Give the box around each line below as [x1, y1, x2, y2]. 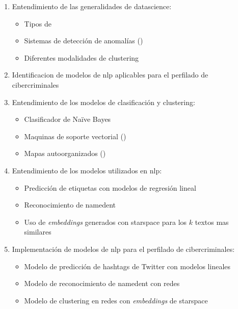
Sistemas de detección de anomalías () [24, 35, 143, 46]
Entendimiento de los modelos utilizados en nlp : [12, 165, 162, 175]
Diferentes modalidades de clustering [24, 52, 139, 63]
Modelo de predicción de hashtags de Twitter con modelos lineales [24, 261, 231, 271]
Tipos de [24, 18, 51, 29]
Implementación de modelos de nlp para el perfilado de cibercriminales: [12, 243, 235, 254]
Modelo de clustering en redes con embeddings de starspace [24, 295, 208, 305]
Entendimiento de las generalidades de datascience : [12, 1, 172, 11]
